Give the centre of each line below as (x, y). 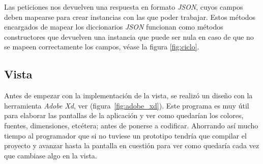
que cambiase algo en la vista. (51, 155)
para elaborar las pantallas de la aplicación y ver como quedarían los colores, (124, 115)
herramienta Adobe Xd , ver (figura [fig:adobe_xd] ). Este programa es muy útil (127, 105)
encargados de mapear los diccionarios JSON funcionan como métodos (114, 27)
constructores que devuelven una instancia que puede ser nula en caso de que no (129, 36)
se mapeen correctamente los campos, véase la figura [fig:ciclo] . (102, 47)
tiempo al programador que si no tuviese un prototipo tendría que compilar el (125, 135)
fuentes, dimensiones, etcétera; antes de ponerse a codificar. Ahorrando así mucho (131, 125)
